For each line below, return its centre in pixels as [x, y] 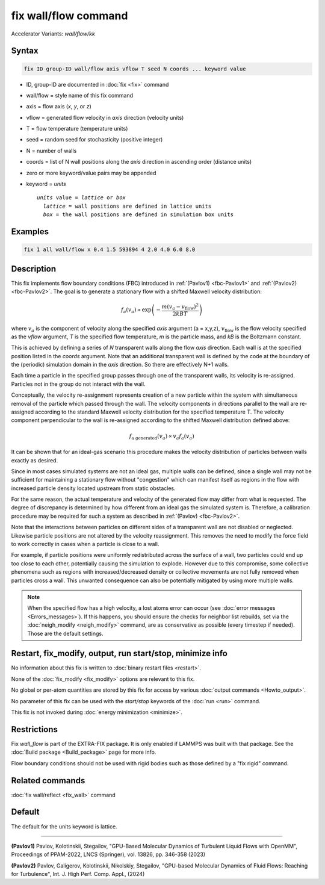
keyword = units [46, 184]
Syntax [25, 51]
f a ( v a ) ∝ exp [136, 310]
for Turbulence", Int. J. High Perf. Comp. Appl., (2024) [78, 874]
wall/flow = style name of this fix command [80, 95]
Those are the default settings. [65, 633]
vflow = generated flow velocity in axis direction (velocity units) [105, 117]
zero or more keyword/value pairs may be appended [91, 173]
